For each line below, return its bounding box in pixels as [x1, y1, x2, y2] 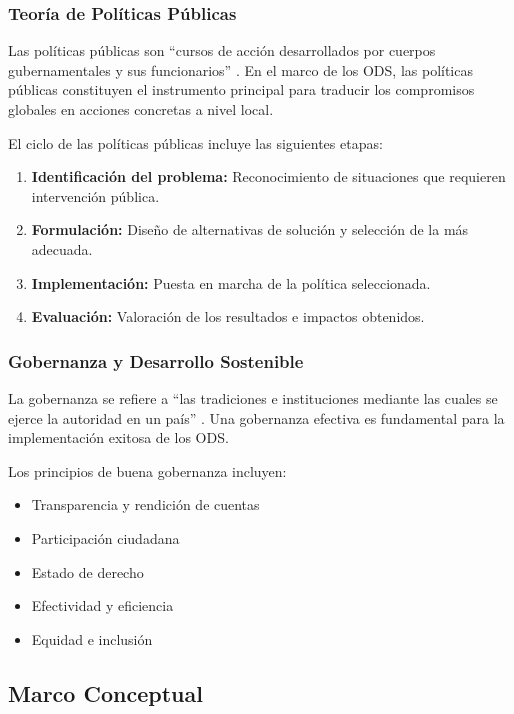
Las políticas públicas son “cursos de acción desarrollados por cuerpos [8, 40, 436, 61]
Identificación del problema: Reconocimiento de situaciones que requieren [31, 166, 506, 187]
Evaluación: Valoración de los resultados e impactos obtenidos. [31, 306, 425, 327]
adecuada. [31, 238, 93, 259]
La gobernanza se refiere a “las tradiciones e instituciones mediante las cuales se [8, 387, 498, 408]
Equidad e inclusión [31, 628, 153, 649]
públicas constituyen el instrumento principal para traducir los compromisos [8, 79, 475, 100]
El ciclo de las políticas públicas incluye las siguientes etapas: [8, 132, 383, 153]
